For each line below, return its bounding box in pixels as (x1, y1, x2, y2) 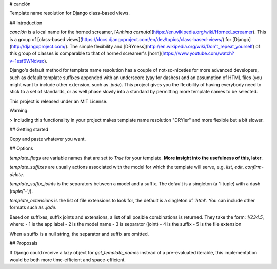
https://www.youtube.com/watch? (162, 50, 234, 56)
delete (9, 171, 23, 177)
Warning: (9, 108, 29, 114)
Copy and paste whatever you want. (9, 136, 86, 142)
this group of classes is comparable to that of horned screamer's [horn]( (9, 50, 163, 56)
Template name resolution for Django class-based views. (9, 10, 130, 16)
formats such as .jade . (9, 204, 57, 210)
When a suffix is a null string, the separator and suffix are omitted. (9, 230, 149, 237)
